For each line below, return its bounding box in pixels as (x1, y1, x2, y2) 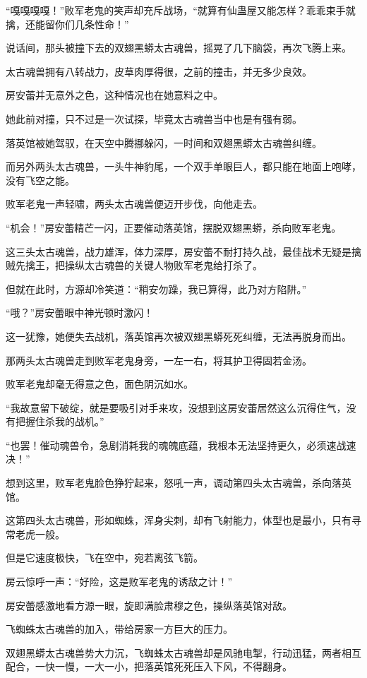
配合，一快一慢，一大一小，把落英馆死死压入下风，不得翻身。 (6, 659, 292, 674)
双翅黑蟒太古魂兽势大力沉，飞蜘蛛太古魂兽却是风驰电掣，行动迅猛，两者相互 (6, 645, 361, 660)
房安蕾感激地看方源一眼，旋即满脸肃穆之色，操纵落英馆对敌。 (6, 597, 292, 612)
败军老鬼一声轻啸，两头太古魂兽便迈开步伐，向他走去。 (6, 196, 263, 211)
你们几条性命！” (54, 16, 129, 31)
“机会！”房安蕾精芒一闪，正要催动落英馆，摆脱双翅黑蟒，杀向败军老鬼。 (6, 220, 342, 234)
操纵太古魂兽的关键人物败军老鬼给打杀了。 (64, 258, 263, 273)
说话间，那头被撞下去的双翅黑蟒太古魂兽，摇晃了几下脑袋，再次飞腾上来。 (6, 40, 351, 55)
